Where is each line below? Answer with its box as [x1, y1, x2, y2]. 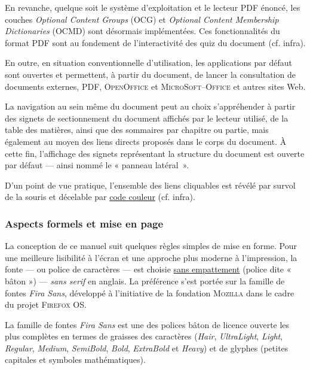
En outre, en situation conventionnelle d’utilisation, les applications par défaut [5, 56, 292, 69]
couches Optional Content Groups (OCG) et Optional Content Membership [5, 13, 279, 25]
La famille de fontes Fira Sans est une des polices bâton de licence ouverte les [5, 318, 290, 330]
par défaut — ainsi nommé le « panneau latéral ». [5, 159, 189, 171]
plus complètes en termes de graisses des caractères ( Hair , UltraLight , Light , [5, 330, 283, 342]
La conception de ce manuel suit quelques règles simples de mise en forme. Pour [5, 239, 297, 252]
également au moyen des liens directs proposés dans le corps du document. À [5, 135, 287, 147]
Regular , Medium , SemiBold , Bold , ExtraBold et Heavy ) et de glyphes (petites [5, 341, 288, 354]
